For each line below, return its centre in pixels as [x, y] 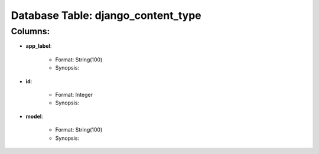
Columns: [30, 31]
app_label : [39, 46]
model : [35, 116]
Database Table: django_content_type [106, 15]
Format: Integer [74, 94]
